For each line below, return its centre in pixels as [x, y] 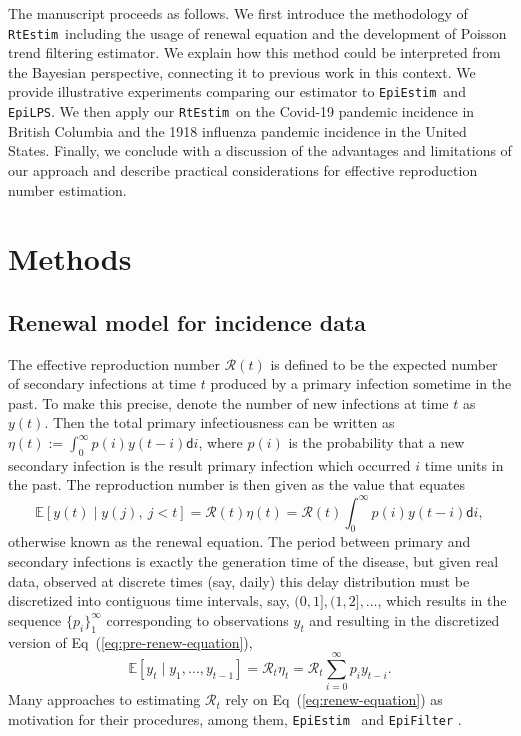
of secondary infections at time [102, 383]
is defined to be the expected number [384, 363]
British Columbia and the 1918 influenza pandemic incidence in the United [237, 130]
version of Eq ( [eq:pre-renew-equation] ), [130, 641]
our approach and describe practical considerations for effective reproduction [243, 169]
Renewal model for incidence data [187, 321]
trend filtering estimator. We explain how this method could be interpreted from [254, 52]
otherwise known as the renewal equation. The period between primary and [239, 541]
